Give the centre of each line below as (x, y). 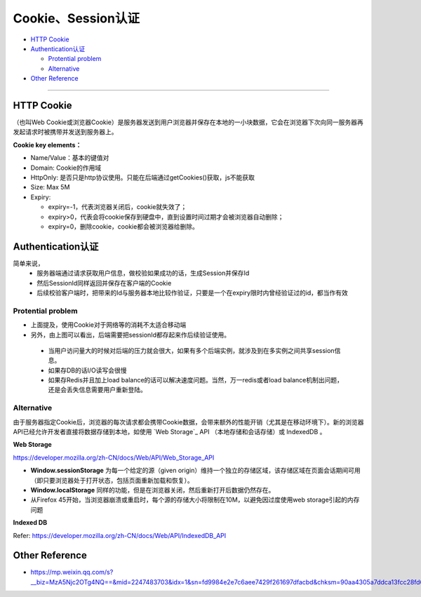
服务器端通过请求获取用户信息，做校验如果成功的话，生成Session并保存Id (143, 273)
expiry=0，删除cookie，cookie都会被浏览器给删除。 (123, 226)
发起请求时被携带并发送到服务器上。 (65, 132)
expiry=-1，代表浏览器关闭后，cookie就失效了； (118, 207)
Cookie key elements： (47, 145)
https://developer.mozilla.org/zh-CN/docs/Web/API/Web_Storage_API (114, 457)
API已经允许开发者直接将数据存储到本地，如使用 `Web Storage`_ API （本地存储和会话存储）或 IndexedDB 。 (169, 432)
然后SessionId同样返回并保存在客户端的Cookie (104, 283)
